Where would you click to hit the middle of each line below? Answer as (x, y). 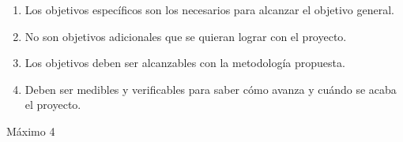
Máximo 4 (31, 131)
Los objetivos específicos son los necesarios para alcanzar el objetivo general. (209, 9)
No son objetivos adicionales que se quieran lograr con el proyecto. (186, 36)
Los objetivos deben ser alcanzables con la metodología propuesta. (185, 63)
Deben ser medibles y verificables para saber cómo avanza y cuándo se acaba (211, 89)
